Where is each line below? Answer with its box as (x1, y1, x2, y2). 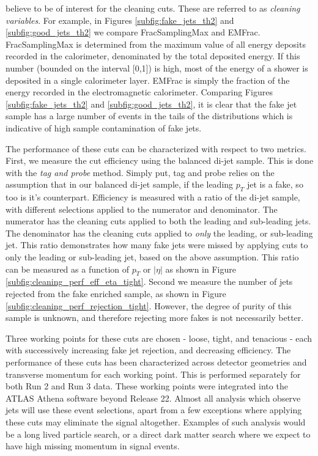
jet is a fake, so (246, 178, 303, 191)
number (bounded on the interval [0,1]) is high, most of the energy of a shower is (6, 61, 308, 74)
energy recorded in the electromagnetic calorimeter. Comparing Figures (6, 86, 273, 98)
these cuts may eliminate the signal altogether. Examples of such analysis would (6, 416, 306, 428)
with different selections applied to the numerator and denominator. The (6, 202, 278, 215)
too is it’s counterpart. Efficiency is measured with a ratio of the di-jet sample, (6, 191, 300, 204)
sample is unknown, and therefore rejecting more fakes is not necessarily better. (6, 311, 304, 324)
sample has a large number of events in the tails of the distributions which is (6, 109, 293, 122)
